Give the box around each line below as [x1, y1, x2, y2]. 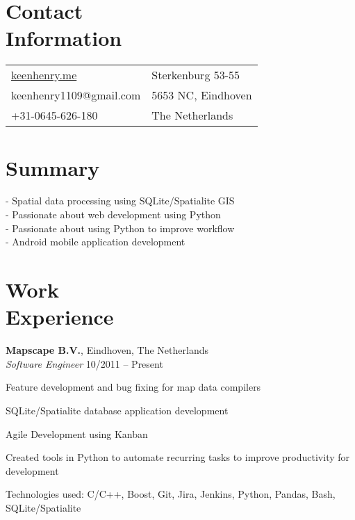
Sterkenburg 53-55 [151, 67, 240, 83]
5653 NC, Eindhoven [151, 87, 252, 104]
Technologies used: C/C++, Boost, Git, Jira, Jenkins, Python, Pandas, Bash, [6, 487, 336, 501]
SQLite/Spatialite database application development [6, 403, 229, 417]
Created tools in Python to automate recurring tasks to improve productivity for [6, 450, 350, 464]
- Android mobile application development [6, 234, 185, 249]
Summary [6, 153, 100, 181]
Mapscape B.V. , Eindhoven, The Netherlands [6, 343, 208, 357]
